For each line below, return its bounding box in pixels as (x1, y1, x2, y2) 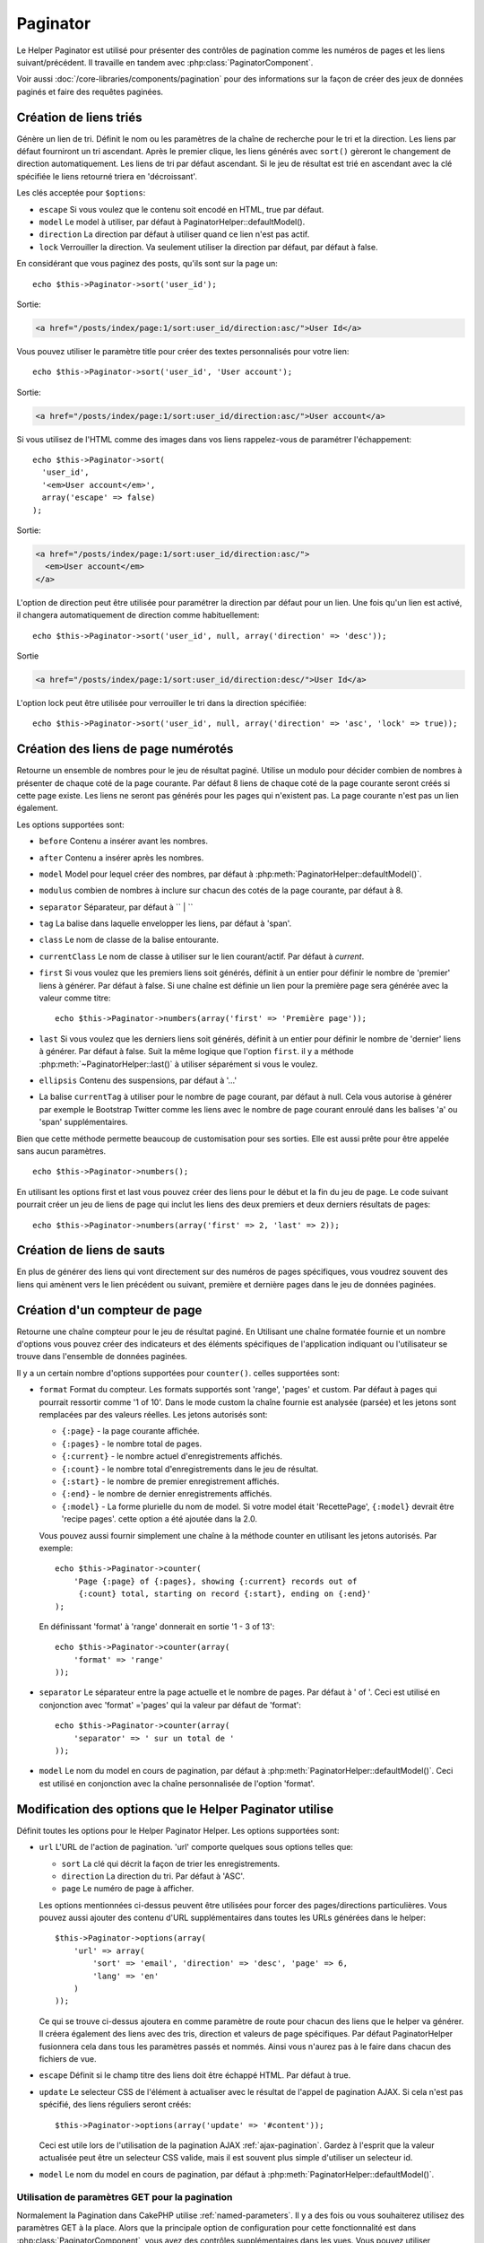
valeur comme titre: (39, 992, 111, 1004)
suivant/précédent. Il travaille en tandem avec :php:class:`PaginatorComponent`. (16, 57, 314, 67)
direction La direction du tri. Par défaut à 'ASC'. (61, 1871, 246, 1881)
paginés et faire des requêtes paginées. (16, 86, 164, 97)
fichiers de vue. (39, 2053, 98, 2064)
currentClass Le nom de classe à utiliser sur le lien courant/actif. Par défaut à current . (39, 951, 365, 962)
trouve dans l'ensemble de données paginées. (16, 1351, 188, 1362)
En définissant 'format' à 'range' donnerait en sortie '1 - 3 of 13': (39, 1620, 275, 1632)
